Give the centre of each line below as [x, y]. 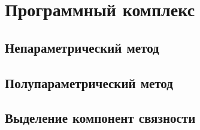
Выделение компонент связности [100, 118]
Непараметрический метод [82, 47]
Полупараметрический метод [89, 82]
